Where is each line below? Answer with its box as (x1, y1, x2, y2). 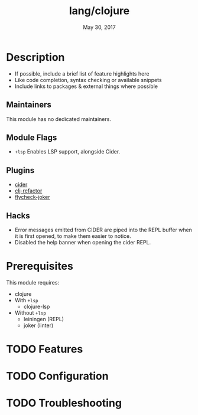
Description (6, 50, 65, 64)
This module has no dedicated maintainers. (6, 115, 111, 122)
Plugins (6, 165, 35, 175)
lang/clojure (69, 4, 130, 18)
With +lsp (14, 296, 38, 303)
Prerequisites (6, 260, 74, 273)
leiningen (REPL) (23, 315, 64, 322)
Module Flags (6, 132, 57, 142)
